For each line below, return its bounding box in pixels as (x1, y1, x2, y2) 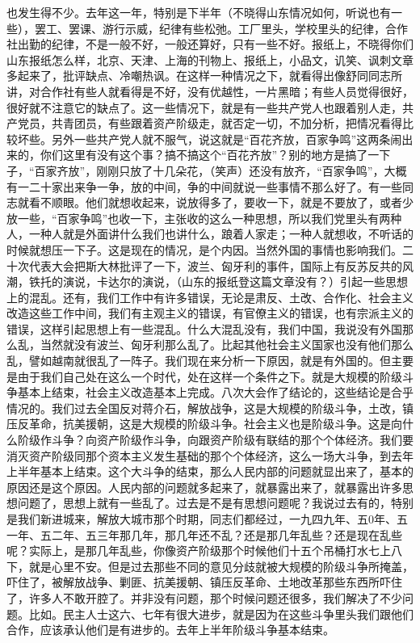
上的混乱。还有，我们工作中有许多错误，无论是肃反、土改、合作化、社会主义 (6, 288, 414, 305)
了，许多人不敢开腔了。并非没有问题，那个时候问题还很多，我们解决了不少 (6, 589, 402, 606)
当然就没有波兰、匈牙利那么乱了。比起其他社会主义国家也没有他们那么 (40, 336, 414, 353)
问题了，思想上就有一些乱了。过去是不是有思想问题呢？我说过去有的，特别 (17, 494, 414, 511)
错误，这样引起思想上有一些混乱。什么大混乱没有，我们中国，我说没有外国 (6, 320, 402, 337)
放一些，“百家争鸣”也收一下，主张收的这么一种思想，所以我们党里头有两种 (6, 209, 402, 226)
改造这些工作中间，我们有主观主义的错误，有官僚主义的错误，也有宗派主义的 (6, 305, 414, 321)
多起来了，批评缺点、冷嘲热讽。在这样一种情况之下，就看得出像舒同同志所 (6, 67, 402, 84)
